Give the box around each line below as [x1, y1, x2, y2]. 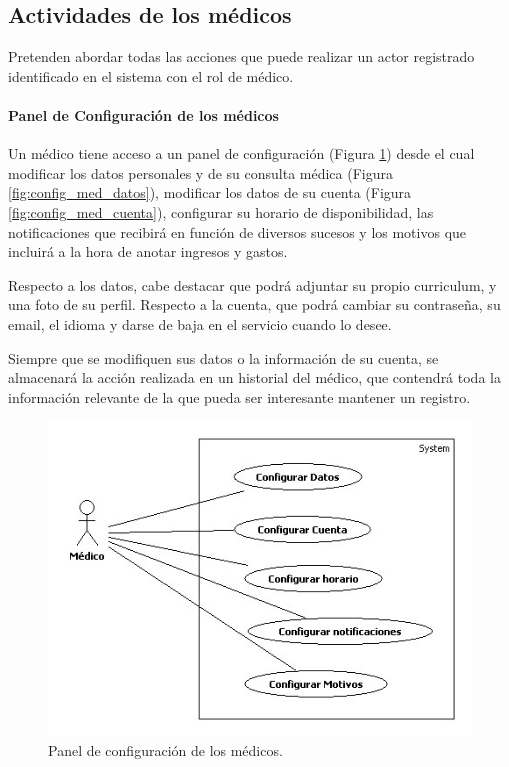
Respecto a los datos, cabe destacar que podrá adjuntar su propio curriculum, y [8, 274, 497, 295]
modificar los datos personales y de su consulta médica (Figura [8, 162, 393, 183]
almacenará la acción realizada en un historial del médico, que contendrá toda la [8, 367, 501, 388]
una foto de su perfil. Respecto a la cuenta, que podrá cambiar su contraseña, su [8, 294, 501, 315]
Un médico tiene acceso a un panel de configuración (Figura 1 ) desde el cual [8, 143, 475, 164]
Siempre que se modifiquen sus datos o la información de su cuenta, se [8, 347, 439, 368]
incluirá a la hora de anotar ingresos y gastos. [8, 241, 288, 262]
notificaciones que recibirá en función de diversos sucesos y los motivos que [8, 221, 467, 242]
